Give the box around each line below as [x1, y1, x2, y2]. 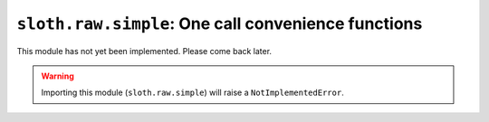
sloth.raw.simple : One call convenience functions [16, 14, 423, 33]
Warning [41, 70, 74, 81]
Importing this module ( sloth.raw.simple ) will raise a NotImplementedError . [41, 87, 344, 99]
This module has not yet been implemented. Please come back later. [16, 45, 272, 56]
